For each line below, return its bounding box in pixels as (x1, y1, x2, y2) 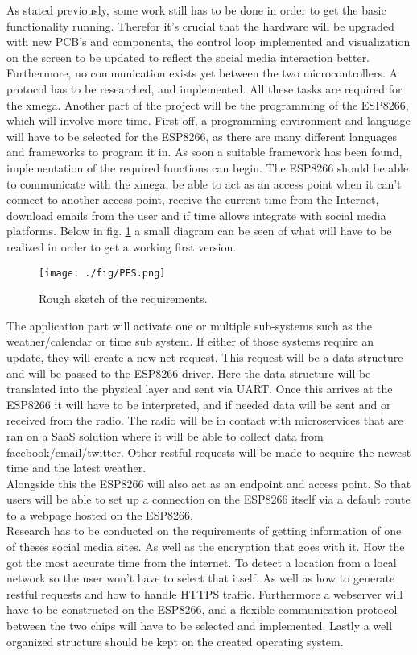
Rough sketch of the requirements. (39, 290, 208, 307)
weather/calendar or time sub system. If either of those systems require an (6, 333, 374, 350)
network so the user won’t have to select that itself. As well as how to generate (6, 570, 395, 587)
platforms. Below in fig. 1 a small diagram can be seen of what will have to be (6, 222, 392, 239)
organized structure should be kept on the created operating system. (6, 632, 344, 649)
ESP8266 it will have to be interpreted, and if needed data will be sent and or (6, 396, 391, 412)
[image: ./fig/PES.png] (39, 267, 166, 279)
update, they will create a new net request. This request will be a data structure (6, 348, 403, 365)
